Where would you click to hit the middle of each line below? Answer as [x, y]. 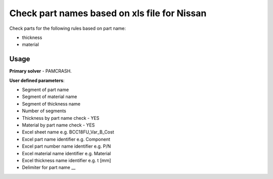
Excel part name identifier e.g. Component [66, 139]
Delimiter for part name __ [49, 167]
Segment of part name [45, 90]
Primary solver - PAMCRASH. [40, 71]
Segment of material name [50, 97]
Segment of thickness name [51, 104]
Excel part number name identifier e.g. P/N [66, 146]
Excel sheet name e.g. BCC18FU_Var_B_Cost [68, 132]
